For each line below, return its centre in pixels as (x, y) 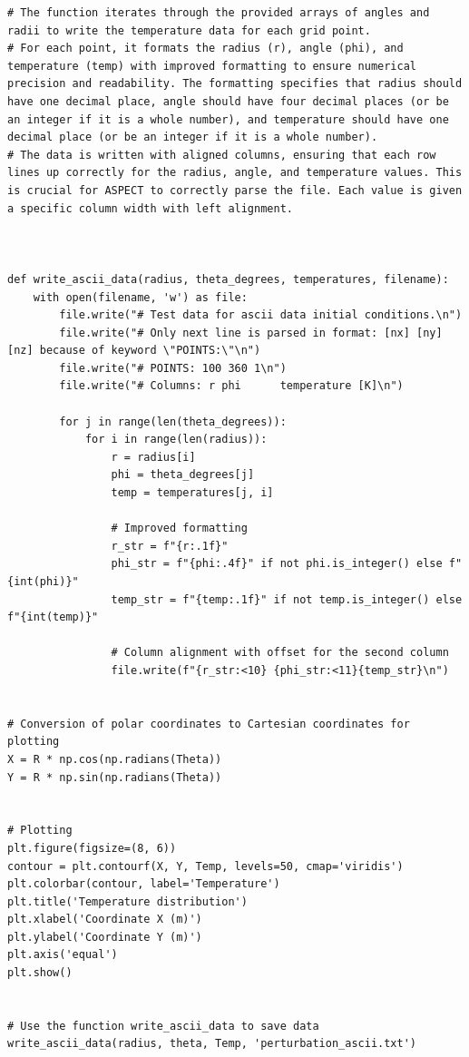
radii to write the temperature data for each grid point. (189, 30)
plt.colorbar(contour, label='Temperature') (144, 884)
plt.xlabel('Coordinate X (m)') (105, 920)
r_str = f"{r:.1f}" (170, 546)
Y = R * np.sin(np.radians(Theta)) (115, 777)
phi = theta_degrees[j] (183, 475)
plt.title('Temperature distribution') (127, 901)
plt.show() (40, 973)
